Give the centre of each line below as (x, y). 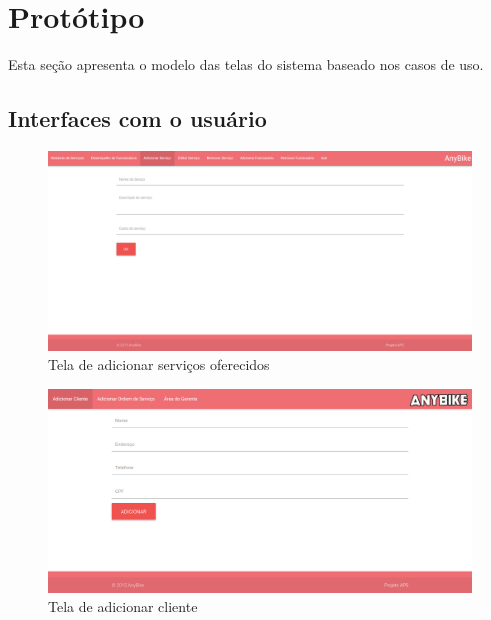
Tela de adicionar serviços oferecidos (159, 364)
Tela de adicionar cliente (123, 606)
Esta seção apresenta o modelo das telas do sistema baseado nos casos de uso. (246, 64)
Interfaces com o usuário (137, 118)
